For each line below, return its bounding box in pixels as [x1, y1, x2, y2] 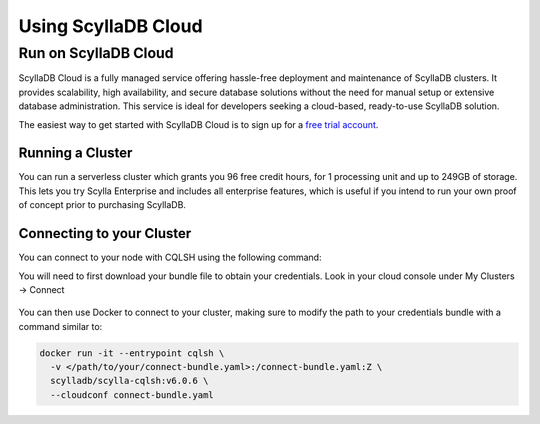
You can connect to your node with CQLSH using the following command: [18, 251, 322, 264]
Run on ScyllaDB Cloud [18, 44, 174, 62]
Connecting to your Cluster [18, 225, 192, 242]
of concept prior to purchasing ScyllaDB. [18, 199, 187, 211]
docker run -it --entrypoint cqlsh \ [39, 347, 225, 359]
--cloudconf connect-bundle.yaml [50, 389, 214, 400]
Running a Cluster [18, 145, 133, 162]
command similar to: [18, 320, 103, 332]
